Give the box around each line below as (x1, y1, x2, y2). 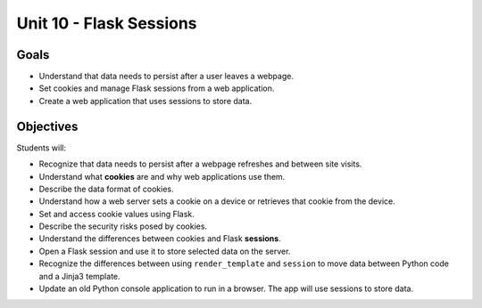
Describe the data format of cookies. (38, 183, 174, 194)
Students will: (16, 142, 67, 153)
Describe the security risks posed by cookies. (38, 221, 208, 231)
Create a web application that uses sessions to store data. (38, 95, 253, 106)
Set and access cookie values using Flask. (38, 208, 195, 219)
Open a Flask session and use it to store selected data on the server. (38, 246, 291, 256)
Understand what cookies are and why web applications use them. (38, 171, 286, 182)
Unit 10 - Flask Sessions (16, 13, 197, 33)
